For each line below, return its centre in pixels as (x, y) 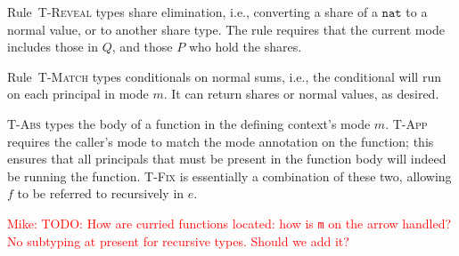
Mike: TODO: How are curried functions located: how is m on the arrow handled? (229, 223)
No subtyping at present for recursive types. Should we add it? (178, 240)
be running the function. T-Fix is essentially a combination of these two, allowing (229, 176)
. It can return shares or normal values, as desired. (301, 94)
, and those (142, 47)
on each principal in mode (78, 94)
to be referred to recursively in (101, 193)
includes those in (53, 47)
